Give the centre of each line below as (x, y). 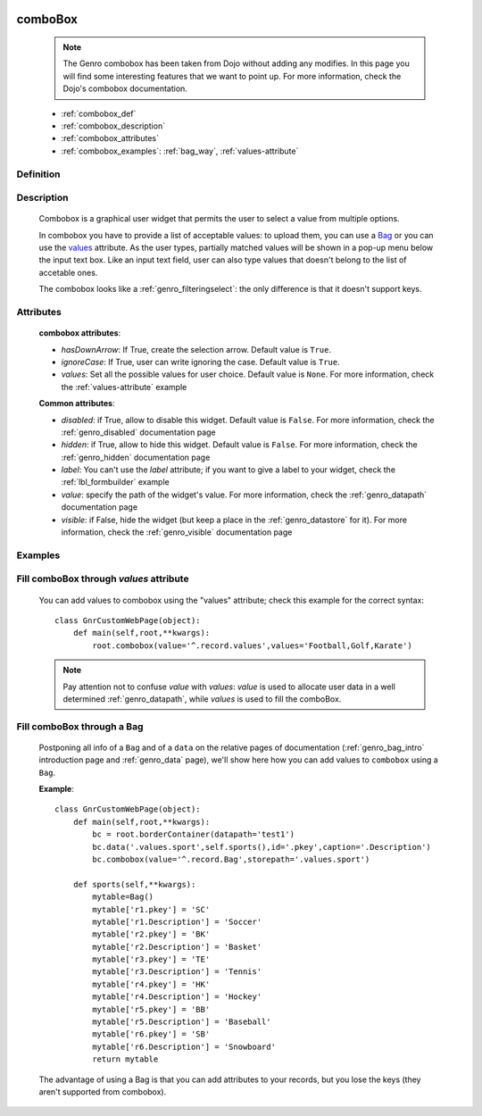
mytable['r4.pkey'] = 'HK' (151, 984)
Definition (38, 174)
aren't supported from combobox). (103, 1092)
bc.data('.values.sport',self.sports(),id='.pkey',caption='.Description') (262, 847)
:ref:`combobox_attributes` (110, 138)
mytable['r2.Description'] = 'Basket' (177, 947)
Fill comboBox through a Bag (80, 726)
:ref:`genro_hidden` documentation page (136, 457)
